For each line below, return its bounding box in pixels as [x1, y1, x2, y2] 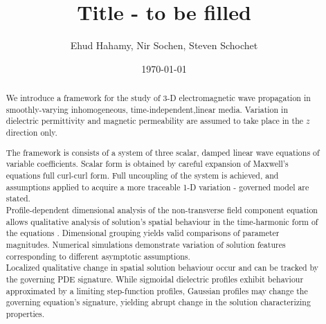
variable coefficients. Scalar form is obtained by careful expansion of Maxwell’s [6, 158, 289, 170]
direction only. [6, 127, 57, 138]
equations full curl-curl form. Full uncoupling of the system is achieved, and [6, 169, 279, 181]
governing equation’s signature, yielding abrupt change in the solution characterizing [6, 296, 311, 308]
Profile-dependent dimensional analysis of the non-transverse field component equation [6, 204, 318, 215]
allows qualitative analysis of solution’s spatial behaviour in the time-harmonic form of [6, 215, 318, 227]
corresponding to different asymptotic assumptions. [6, 250, 190, 262]
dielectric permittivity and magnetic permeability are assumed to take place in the [6, 115, 304, 127]
